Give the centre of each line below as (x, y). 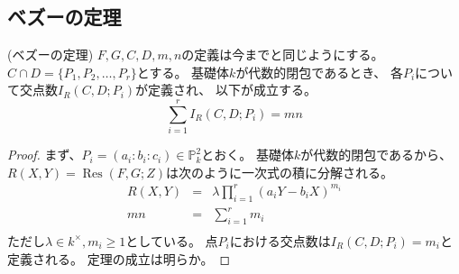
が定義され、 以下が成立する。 (226, 90)
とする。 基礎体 (183, 72)
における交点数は (280, 240)
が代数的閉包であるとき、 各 (319, 72)
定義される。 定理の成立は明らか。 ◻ (119, 258)
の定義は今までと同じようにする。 (283, 55)
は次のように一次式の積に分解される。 (280, 172)
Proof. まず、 (45, 155)
